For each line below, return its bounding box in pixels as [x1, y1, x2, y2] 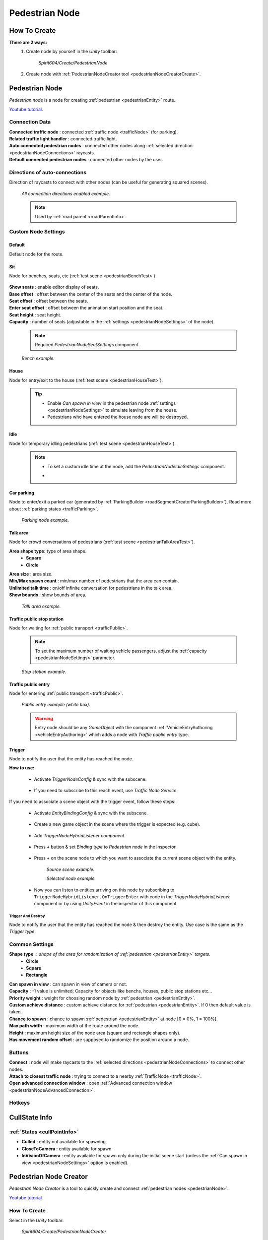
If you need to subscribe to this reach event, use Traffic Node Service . [34, 788, 178, 794]
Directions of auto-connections [9, 169, 87, 176]
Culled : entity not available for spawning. [21, 1139, 107, 1145]
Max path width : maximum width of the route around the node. [9, 1023, 140, 1029]
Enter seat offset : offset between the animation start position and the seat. [9, 305, 164, 311]
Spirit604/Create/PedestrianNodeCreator [21, 1229, 107, 1235]
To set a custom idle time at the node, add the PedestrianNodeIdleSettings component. [47, 463, 225, 469]
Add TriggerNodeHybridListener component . [34, 832, 126, 838]
